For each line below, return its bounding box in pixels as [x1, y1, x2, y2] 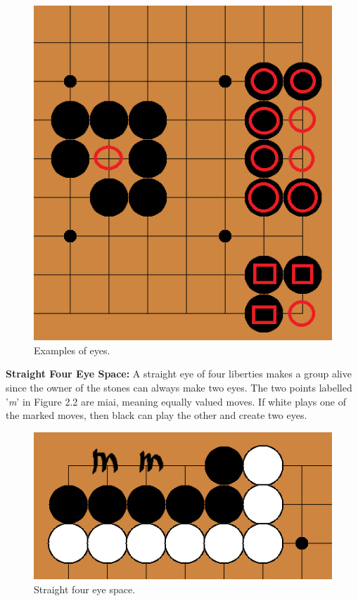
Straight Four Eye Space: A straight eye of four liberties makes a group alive [6, 366, 352, 381]
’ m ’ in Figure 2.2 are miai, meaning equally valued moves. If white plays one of [6, 394, 346, 408]
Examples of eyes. [34, 342, 110, 357]
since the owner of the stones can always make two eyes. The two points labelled [6, 380, 352, 395]
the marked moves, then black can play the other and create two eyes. [6, 408, 307, 422]
